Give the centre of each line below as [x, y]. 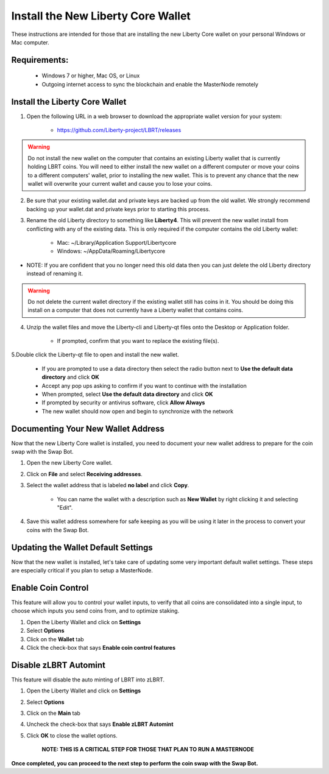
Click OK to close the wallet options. [72, 735]
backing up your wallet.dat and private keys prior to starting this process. [118, 209]
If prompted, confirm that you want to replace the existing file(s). [138, 341]
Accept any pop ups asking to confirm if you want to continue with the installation [144, 385]
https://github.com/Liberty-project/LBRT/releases [119, 130]
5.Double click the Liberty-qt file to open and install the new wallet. [95, 355]
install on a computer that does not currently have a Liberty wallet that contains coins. [136, 310]
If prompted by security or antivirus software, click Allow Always [123, 403]
